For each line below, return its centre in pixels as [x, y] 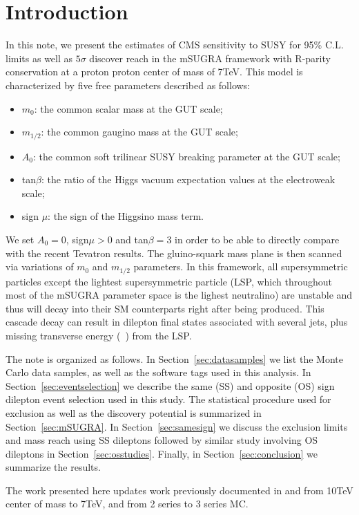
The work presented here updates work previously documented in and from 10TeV [179, 490]
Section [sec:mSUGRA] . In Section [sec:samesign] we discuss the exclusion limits [177, 426]
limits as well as [39, 58]
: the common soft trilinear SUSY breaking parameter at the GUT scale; [186, 156]
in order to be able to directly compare [257, 239]
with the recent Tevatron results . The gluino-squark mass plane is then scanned [174, 253]
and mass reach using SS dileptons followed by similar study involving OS [162, 440]
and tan [132, 239]
